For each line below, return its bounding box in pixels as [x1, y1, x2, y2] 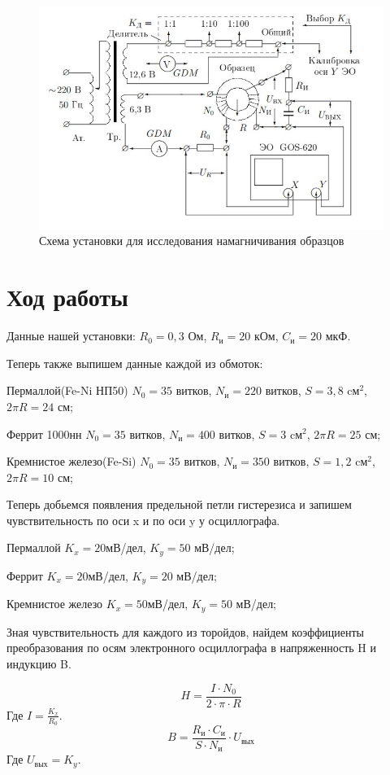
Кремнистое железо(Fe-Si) [6, 453, 136, 470]
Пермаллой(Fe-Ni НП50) [6, 382, 128, 399]
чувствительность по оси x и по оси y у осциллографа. [6, 511, 280, 528]
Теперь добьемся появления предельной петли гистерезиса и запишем [6, 496, 352, 513]
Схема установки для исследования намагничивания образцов [39, 232, 344, 249]
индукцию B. [6, 655, 71, 672]
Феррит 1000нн [6, 425, 82, 442]
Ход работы [6, 280, 128, 313]
